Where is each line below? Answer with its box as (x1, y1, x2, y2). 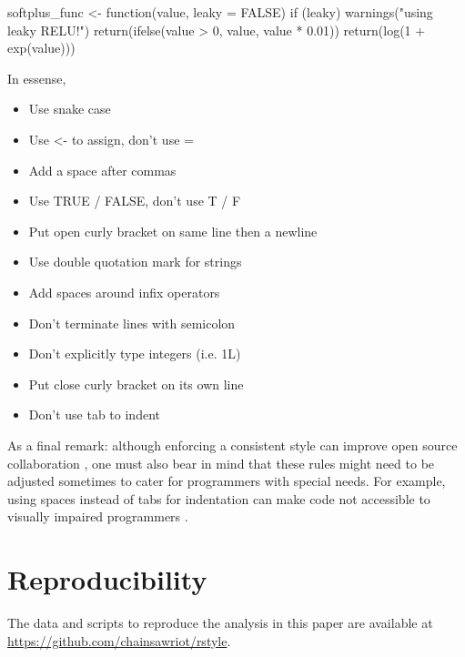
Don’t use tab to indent (28, 405, 160, 424)
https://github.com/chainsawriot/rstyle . (7, 631, 231, 650)
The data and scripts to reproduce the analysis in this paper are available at (7, 613, 433, 632)
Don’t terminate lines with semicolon (28, 313, 236, 332)
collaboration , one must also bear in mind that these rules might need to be (7, 453, 435, 472)
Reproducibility (7, 561, 207, 598)
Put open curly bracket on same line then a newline (28, 221, 318, 240)
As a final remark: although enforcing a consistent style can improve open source (7, 435, 458, 454)
